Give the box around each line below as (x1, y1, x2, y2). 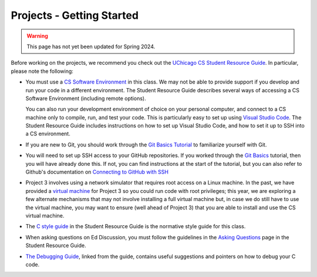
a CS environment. (25, 130, 70, 138)
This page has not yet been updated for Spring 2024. (26, 43, 156, 50)
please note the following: (11, 68, 73, 75)
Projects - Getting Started (11, 9, 139, 22)
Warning (26, 32, 48, 39)
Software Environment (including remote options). (25, 95, 146, 102)
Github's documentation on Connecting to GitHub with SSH (25, 168, 168, 176)
